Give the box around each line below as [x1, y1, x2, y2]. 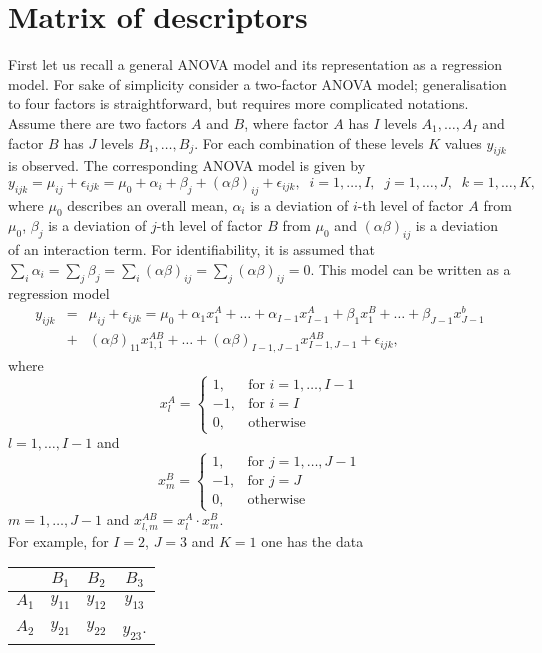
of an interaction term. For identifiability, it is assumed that [8, 239, 375, 260]
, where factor [244, 112, 329, 133]
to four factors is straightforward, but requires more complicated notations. [8, 93, 469, 114]
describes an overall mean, [67, 194, 228, 215]
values [444, 132, 482, 153]
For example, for [8, 530, 109, 551]
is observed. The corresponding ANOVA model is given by [8, 155, 366, 176]
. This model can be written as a [310, 258, 511, 279]
